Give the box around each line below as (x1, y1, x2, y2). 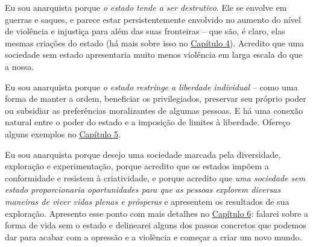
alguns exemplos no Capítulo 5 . (5, 127, 121, 140)
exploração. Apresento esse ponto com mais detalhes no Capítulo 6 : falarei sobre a (5, 207, 309, 219)
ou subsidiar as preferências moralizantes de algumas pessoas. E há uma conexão (5, 104, 303, 116)
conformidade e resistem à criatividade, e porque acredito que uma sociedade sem (5, 171, 306, 184)
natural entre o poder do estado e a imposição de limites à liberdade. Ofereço (5, 116, 291, 128)
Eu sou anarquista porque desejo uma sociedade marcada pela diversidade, (5, 148, 281, 160)
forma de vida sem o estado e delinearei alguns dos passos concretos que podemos (5, 219, 306, 231)
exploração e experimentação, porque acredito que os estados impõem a (5, 160, 269, 172)
